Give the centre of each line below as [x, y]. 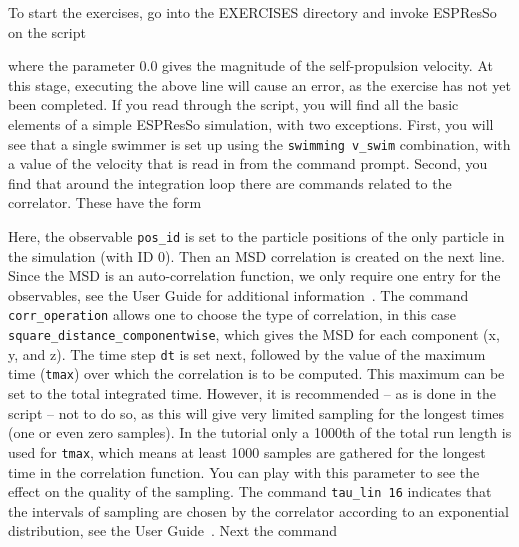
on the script [47, 31]
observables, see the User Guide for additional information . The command [238, 294]
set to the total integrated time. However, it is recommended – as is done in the [252, 393]
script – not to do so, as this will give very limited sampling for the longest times [256, 412]
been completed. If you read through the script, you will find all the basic [233, 104]
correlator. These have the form [105, 202]
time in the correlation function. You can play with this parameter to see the [244, 471]
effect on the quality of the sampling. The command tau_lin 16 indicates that [250, 491]
